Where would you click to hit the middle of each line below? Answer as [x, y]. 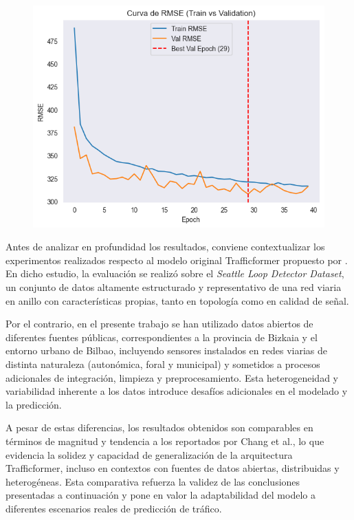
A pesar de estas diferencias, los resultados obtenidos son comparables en [159, 427]
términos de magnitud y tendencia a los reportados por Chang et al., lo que [165, 441]
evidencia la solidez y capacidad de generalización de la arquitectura [149, 454]
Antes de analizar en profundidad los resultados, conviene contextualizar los [165, 247]
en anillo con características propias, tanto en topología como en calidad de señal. [177, 300]
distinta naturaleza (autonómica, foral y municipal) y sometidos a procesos [163, 364]
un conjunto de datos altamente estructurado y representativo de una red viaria [174, 287]
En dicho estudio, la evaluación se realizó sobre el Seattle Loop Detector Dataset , [175, 273]
